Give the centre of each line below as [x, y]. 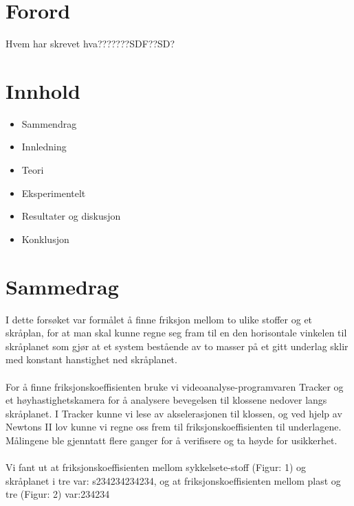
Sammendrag [49, 123]
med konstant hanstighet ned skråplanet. [91, 359]
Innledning [44, 147]
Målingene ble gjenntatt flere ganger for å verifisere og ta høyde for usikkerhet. [172, 440]
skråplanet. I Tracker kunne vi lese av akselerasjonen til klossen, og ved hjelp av [174, 413]
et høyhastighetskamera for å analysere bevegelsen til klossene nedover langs [166, 400]
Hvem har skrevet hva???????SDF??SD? [90, 44]
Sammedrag [62, 286]
